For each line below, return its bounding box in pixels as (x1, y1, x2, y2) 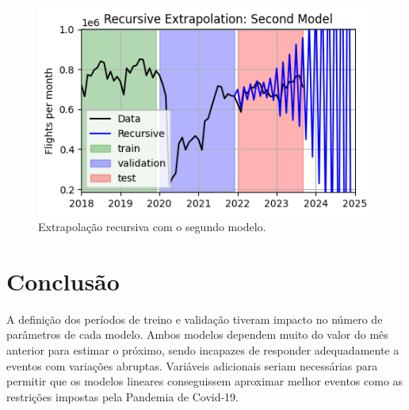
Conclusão (6, 264, 120, 297)
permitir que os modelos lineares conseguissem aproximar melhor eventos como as (6, 373, 403, 389)
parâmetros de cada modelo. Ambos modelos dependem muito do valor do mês (6, 326, 388, 343)
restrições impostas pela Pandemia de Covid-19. (6, 388, 239, 404)
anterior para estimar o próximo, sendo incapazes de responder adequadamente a (6, 342, 399, 359)
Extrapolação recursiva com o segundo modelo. (38, 218, 266, 235)
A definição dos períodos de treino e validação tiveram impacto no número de (6, 310, 383, 327)
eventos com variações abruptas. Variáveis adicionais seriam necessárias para (6, 357, 378, 374)
